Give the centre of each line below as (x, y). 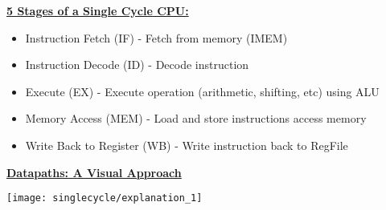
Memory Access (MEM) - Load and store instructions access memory (196, 118)
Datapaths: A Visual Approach (94, 172)
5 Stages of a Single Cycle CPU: (98, 10)
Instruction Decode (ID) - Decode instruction (137, 65)
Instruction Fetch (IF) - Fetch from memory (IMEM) (156, 37)
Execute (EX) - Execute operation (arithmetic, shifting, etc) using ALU (202, 91)
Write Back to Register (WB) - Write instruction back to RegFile (187, 145)
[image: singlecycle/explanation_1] (105, 198)
